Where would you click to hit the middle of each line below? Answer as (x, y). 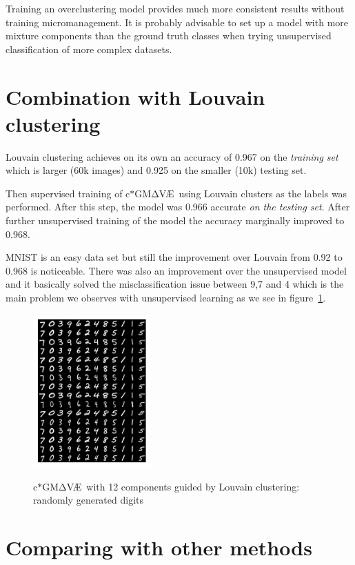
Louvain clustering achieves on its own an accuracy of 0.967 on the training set (172, 156)
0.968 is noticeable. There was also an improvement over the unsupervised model (176, 270)
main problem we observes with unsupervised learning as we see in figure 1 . (166, 298)
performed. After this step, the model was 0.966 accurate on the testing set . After (178, 207)
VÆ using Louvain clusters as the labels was (253, 193)
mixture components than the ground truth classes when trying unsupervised (169, 36)
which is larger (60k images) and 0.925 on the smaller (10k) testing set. (156, 170)
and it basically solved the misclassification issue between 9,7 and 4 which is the (175, 284)
